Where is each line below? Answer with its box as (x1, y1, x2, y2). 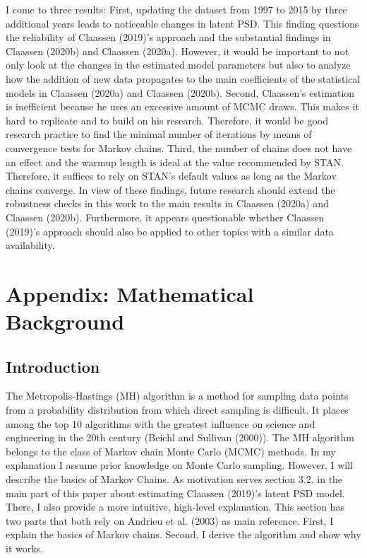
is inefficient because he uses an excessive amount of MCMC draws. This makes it (6, 99, 359, 114)
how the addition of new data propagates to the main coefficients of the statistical (6, 71, 361, 86)
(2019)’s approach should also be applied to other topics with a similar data (6, 223, 334, 238)
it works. (6, 540, 44, 555)
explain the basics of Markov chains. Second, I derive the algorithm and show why (6, 527, 361, 542)
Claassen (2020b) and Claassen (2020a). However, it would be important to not (6, 43, 349, 58)
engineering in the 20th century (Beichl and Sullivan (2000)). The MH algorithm (6, 430, 354, 445)
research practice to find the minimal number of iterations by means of (6, 127, 312, 141)
